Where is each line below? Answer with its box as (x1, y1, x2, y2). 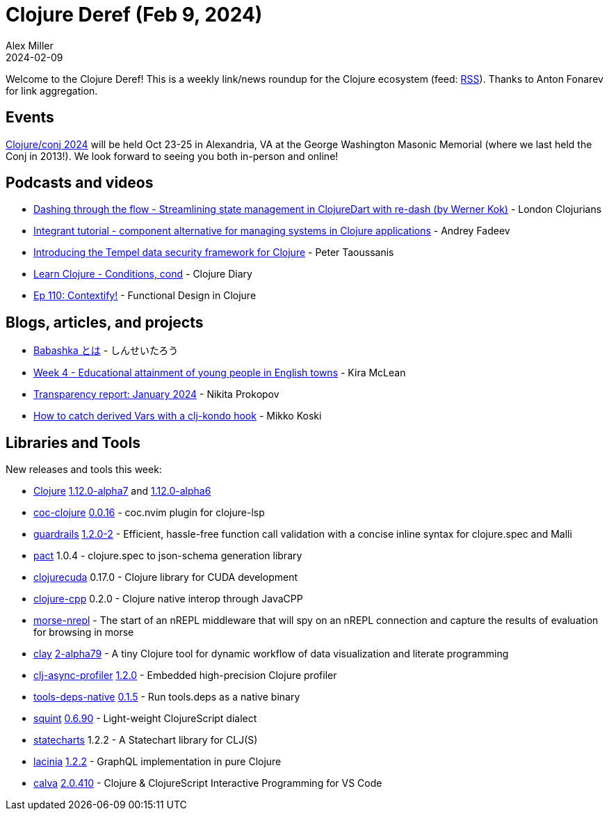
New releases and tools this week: (6, 463, 162, 476)
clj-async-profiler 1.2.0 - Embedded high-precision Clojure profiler (33, 669, 337, 682)
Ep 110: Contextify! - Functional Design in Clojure (33, 289, 257, 302)
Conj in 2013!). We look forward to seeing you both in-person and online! (6, 150, 339, 162)
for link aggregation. (6, 84, 98, 97)
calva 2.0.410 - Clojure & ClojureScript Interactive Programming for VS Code (33, 777, 382, 790)
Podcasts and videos (6, 174, 154, 192)
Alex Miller (6, 39, 54, 51)
